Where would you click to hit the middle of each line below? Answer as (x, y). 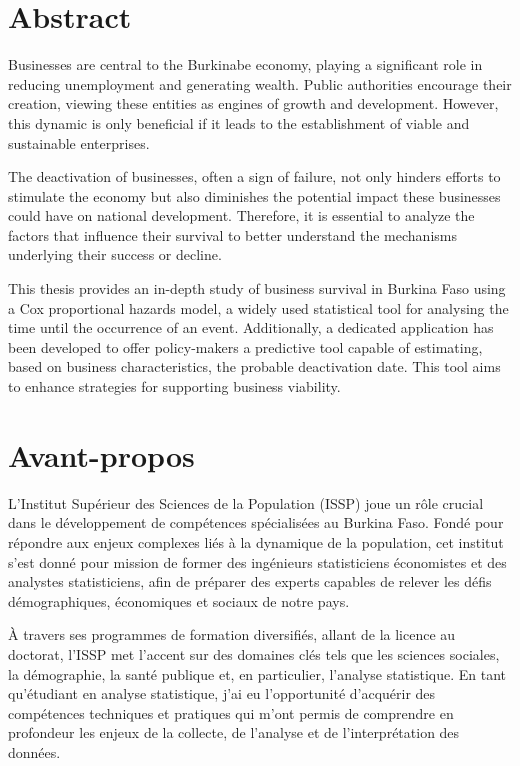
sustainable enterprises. (79, 142)
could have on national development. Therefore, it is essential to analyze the (241, 215)
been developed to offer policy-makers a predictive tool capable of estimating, (245, 346)
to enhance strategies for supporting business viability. (174, 386)
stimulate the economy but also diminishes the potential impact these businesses (254, 195)
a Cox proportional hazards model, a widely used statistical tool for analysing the (258, 307)
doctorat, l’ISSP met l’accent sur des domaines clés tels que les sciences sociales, (254, 653)
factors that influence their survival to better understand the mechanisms (232, 234)
